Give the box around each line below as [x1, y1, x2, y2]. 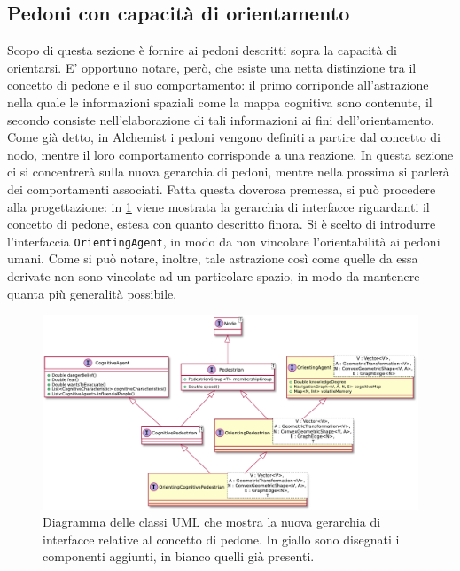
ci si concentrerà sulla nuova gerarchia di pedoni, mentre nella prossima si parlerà [7, 162, 449, 181]
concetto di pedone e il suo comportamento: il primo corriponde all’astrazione [7, 75, 429, 94]
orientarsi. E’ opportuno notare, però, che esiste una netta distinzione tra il [7, 58, 417, 76]
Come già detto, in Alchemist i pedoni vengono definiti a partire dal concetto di [7, 128, 441, 146]
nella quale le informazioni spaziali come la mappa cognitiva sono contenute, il [7, 92, 433, 111]
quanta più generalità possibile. [7, 284, 177, 302]
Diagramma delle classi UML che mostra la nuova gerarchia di [43, 512, 381, 531]
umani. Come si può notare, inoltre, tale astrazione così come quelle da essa [7, 249, 418, 268]
